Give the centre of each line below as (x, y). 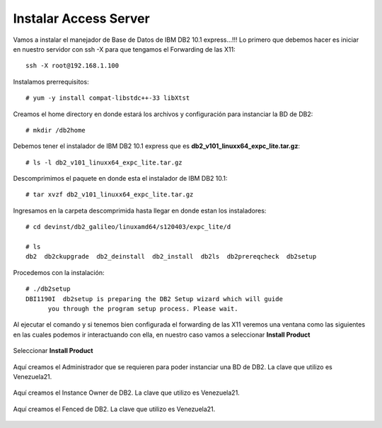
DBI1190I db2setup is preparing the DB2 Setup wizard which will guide (154, 299)
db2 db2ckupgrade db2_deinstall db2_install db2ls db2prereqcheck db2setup (171, 257)
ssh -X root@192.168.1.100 (73, 66)
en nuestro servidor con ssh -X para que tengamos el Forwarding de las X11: (125, 49)
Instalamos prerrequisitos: (51, 81)
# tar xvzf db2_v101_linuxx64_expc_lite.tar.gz (110, 195)
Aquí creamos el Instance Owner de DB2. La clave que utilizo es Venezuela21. (126, 393)
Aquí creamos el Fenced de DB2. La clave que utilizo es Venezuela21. (114, 409)
